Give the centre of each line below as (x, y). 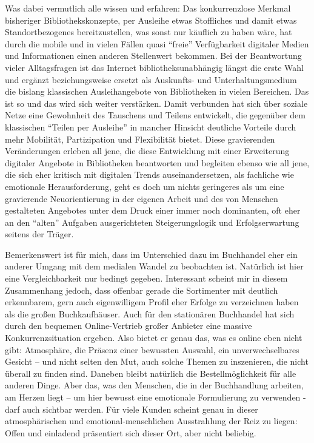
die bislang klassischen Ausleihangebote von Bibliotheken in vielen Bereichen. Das (157, 91)
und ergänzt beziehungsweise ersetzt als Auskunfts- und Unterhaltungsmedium (151, 79)
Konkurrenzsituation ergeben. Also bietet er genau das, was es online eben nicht (154, 338)
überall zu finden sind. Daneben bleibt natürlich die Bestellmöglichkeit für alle (151, 373)
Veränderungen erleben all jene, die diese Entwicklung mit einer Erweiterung (147, 151)
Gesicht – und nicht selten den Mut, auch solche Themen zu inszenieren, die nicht (157, 361)
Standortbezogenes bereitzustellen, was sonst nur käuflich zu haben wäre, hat (149, 32)
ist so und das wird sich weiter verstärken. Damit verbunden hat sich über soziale (156, 103)
